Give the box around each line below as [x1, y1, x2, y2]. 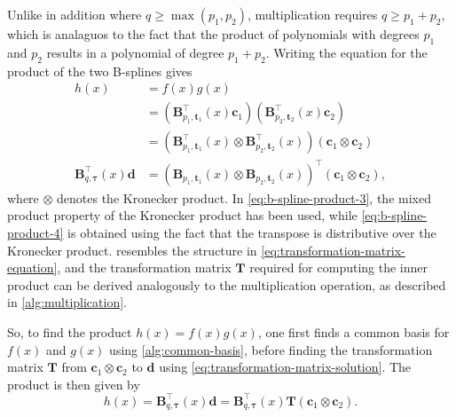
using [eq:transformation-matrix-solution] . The [159, 358, 412, 376]
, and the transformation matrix [57, 258, 232, 277]
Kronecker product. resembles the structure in [7, 240, 257, 259]
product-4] [7, 224, 64, 241]
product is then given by [7, 374, 140, 393]
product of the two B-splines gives [7, 61, 193, 80]
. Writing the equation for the [265, 43, 428, 61]
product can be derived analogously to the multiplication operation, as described [7, 275, 446, 294]
